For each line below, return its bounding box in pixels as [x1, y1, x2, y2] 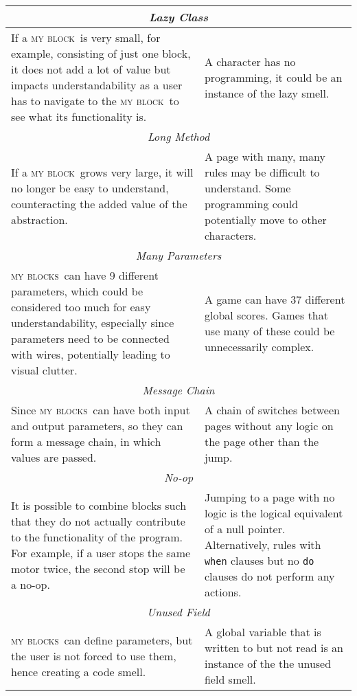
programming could [204, 196, 299, 212]
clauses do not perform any [204, 568, 335, 584]
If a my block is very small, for [11, 30, 161, 45]
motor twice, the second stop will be [11, 560, 185, 576]
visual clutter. [11, 362, 78, 378]
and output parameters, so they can [11, 418, 183, 434]
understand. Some [204, 180, 291, 196]
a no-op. [11, 576, 50, 592]
